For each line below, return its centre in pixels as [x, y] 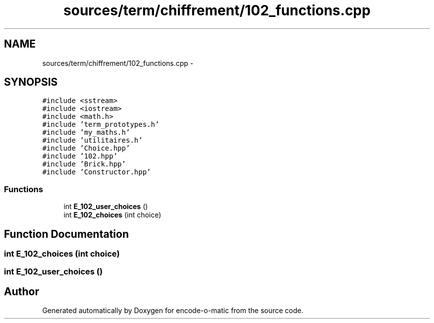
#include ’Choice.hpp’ [86, 148]
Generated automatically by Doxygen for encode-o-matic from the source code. [173, 311]
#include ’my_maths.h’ [86, 133]
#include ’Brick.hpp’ [84, 164]
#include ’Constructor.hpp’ [97, 172]
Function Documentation [66, 234]
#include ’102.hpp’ [80, 156]
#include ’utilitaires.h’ [92, 140]
